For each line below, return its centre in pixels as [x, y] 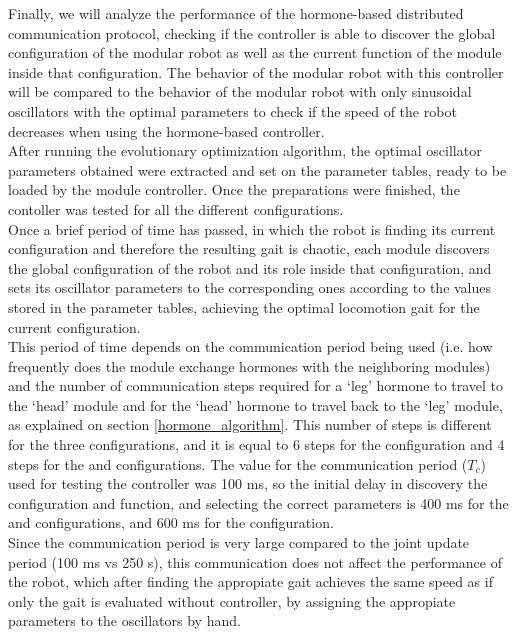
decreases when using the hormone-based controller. [166, 130]
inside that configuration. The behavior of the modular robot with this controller [256, 71]
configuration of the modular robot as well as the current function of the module [255, 52]
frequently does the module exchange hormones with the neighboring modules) [249, 365]
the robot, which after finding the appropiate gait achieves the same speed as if [250, 581]
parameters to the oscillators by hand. [124, 620]
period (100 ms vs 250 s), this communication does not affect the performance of [255, 561]
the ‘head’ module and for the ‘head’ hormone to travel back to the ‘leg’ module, [255, 404]
